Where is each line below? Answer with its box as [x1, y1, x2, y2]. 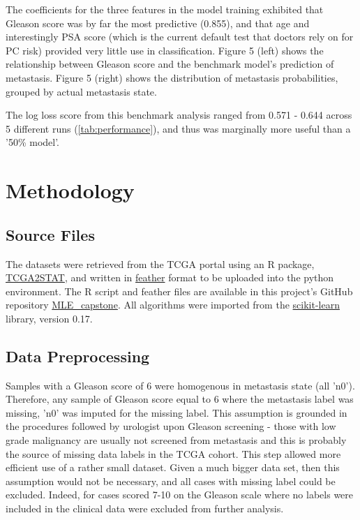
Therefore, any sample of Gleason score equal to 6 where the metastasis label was [6, 392, 354, 406]
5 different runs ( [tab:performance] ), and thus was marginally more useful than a [6, 121, 351, 135]
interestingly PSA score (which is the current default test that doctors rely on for [6, 29, 354, 44]
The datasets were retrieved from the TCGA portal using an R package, [6, 256, 315, 271]
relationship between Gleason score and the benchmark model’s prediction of [6, 57, 334, 71]
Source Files [6, 223, 95, 245]
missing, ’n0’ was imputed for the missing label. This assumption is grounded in [6, 405, 347, 419]
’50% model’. [6, 135, 59, 149]
